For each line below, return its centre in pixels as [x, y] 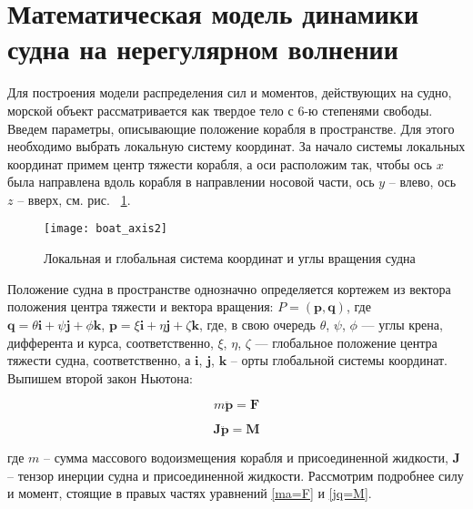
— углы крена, [402, 324]
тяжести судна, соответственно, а [99, 360]
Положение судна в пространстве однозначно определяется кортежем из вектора [229, 288]
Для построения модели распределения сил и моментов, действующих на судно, [230, 92]
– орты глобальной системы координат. [339, 360]
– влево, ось [423, 182]
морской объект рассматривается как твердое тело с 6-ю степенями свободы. [220, 110]
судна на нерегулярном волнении [203, 49]
